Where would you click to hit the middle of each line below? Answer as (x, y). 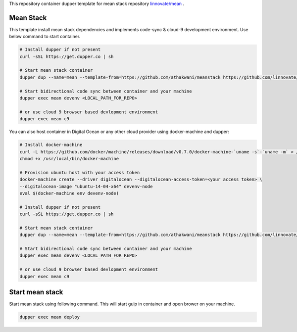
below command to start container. (45, 37)
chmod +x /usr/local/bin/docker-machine (69, 159)
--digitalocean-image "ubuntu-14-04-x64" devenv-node (86, 186)
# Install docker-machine (51, 145)
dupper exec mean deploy (50, 317)
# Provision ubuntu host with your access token (80, 172)
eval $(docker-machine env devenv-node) (69, 193)
